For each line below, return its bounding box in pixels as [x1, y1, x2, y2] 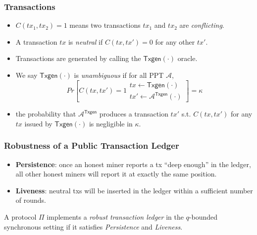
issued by [24, 118, 52, 128]
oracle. [177, 53, 198, 63]
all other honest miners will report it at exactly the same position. [15, 169, 217, 179]
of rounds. [15, 195, 46, 205]
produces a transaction [99, 109, 168, 119]
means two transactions [69, 20, 141, 30]
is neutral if [68, 36, 103, 47]
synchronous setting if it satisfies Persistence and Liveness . [4, 221, 183, 232]
